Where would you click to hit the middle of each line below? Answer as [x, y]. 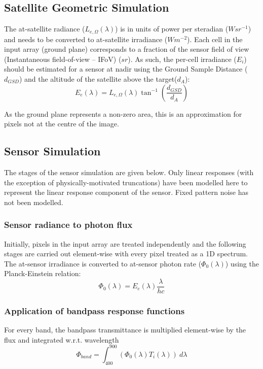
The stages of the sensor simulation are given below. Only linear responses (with [129, 172]
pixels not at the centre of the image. [62, 124]
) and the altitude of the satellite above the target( [98, 79]
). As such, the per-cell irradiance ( [182, 59]
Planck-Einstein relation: [43, 273]
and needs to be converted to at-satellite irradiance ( [86, 39]
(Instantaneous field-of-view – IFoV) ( [63, 59]
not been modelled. [34, 202]
